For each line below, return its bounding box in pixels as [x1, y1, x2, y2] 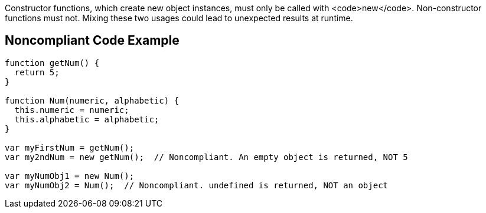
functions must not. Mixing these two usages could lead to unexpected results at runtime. [5, 13, 353, 23]
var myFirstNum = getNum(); [5, 142, 135, 152]
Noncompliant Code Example [5, 33, 180, 48]
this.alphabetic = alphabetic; [14, 114, 159, 124]
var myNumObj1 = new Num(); [5, 171, 135, 181]
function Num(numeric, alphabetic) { [5, 95, 180, 105]
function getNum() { [5, 58, 100, 68]
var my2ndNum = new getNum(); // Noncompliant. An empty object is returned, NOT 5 [5, 152, 408, 162]
